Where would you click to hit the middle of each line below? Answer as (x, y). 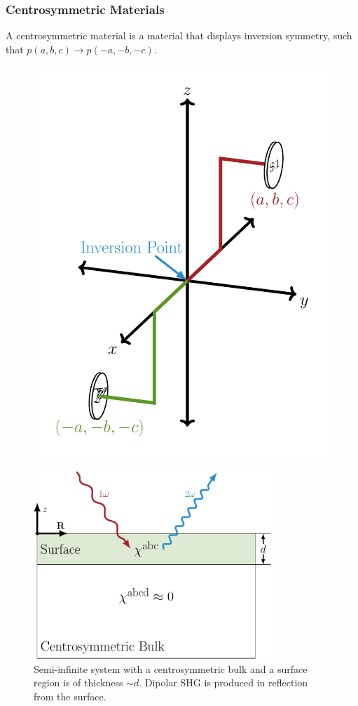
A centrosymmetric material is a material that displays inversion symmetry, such (179, 35)
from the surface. (70, 696)
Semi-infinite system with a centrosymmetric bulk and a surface (171, 668)
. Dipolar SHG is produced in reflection (223, 682)
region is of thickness (78, 682)
